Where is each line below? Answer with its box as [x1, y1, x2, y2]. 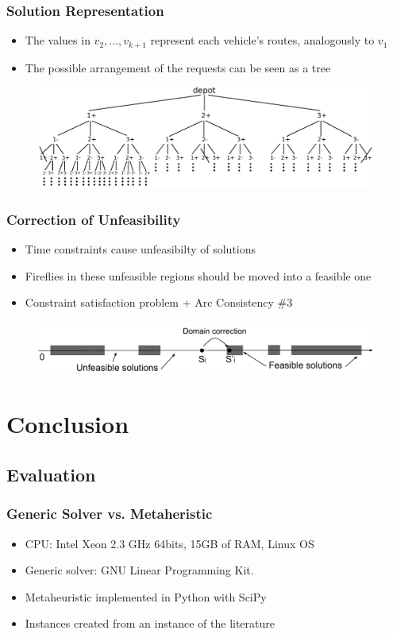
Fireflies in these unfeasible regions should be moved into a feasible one [25, 267, 372, 284]
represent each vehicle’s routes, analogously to [150, 32, 375, 48]
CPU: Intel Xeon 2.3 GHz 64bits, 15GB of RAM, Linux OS [25, 535, 314, 551]
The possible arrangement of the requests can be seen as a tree [25, 59, 331, 75]
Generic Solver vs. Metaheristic [6, 504, 213, 524]
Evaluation [6, 462, 96, 486]
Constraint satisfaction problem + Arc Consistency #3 [25, 294, 293, 311]
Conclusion [6, 408, 129, 440]
